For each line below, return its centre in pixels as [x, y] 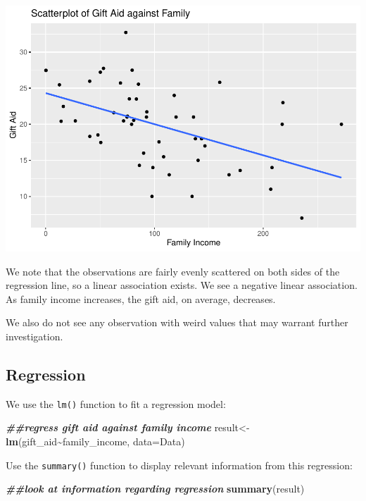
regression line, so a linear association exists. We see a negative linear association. [182, 285]
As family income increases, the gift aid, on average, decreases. [141, 298]
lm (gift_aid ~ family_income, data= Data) [95, 441]
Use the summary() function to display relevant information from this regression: [179, 465]
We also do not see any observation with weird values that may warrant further [177, 322]
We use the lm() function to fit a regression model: [116, 403]
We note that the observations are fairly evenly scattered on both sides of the [173, 271]
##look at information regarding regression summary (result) [155, 489]
